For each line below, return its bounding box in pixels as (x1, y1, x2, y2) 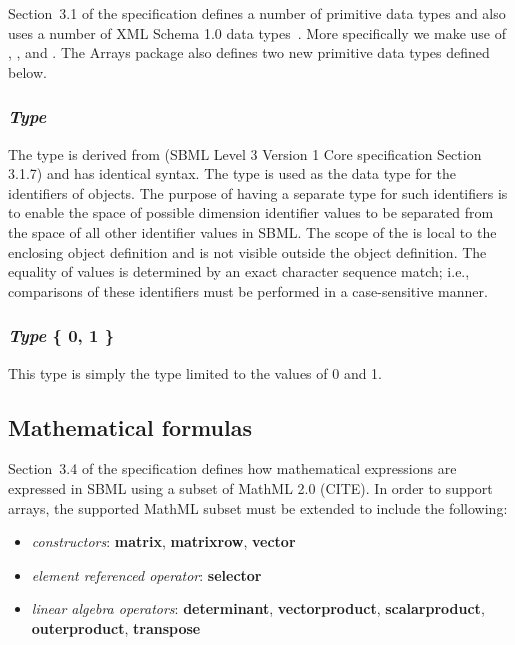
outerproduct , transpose (31, 617, 201, 638)
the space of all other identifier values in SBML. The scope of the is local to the (8, 221, 497, 242)
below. (8, 61, 47, 82)
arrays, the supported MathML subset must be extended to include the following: (8, 497, 508, 518)
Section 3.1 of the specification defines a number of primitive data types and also (8, 3, 506, 23)
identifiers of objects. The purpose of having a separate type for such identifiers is (8, 182, 508, 203)
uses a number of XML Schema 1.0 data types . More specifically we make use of (8, 22, 506, 43)
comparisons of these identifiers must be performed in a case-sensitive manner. (8, 280, 488, 301)
